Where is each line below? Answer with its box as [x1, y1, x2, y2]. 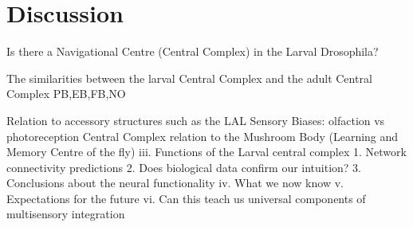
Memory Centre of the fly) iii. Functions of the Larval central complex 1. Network [6, 143, 407, 160]
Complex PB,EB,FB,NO [6, 85, 126, 102]
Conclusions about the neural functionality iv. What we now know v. [6, 174, 344, 191]
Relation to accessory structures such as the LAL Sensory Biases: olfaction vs [6, 112, 385, 128]
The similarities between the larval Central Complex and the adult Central [6, 69, 372, 86]
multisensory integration [6, 205, 125, 222]
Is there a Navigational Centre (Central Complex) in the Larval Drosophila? [6, 43, 379, 60]
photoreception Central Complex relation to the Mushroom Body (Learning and [6, 127, 399, 144]
